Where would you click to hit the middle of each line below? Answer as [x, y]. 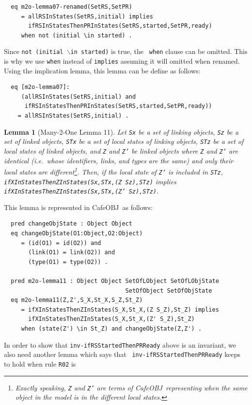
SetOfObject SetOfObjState [169, 291]
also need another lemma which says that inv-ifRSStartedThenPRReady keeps [122, 354]
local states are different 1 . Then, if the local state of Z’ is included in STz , [113, 171]
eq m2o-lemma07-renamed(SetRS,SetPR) [71, 7]
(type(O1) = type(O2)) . [68, 262]
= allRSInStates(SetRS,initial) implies [87, 16]
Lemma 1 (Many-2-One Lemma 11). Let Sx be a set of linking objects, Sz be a [121, 132]
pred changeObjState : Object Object [71, 224]
